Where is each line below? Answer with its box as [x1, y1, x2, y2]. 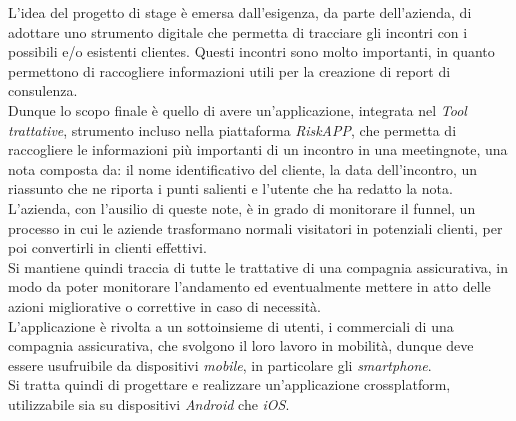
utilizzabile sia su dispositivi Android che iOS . [8, 393, 290, 414]
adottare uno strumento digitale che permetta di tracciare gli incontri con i [8, 21, 468, 42]
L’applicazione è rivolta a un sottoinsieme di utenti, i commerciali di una [8, 315, 454, 336]
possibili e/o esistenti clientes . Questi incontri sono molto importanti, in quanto [8, 41, 495, 62]
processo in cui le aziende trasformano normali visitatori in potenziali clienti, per [8, 217, 503, 238]
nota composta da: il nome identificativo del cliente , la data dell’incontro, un [8, 158, 478, 179]
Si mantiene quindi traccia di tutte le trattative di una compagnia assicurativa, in [8, 256, 509, 277]
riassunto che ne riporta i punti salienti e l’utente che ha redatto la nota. [8, 178, 453, 199]
